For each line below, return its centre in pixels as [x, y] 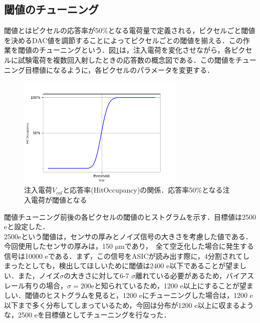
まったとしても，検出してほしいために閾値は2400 [84, 266]
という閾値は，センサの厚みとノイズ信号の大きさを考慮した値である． [137, 236]
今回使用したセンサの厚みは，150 [58, 246]
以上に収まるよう [226, 305]
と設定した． [28, 226]
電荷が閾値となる [59, 199]
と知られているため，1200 [136, 285]
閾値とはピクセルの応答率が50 [53, 30]
